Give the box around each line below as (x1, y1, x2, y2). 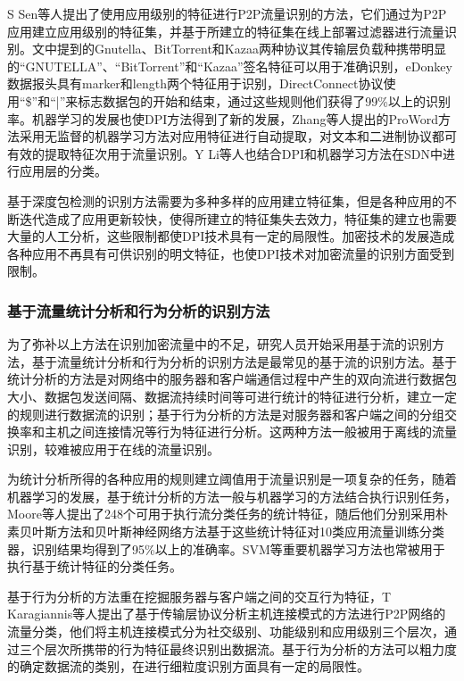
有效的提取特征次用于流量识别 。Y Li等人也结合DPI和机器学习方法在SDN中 (7, 144, 443, 162)
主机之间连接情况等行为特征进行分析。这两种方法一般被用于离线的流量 (44, 422, 457, 441)
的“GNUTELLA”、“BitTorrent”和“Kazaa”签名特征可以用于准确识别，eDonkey (7, 56, 452, 75)
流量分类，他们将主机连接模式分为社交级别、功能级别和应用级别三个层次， (7, 622, 444, 641)
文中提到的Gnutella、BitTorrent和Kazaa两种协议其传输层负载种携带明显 (31, 39, 446, 58)
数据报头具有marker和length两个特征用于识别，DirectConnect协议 (7, 74, 384, 93)
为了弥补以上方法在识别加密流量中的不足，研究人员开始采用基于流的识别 (7, 335, 432, 353)
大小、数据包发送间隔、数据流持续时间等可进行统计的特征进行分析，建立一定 (7, 386, 457, 405)
